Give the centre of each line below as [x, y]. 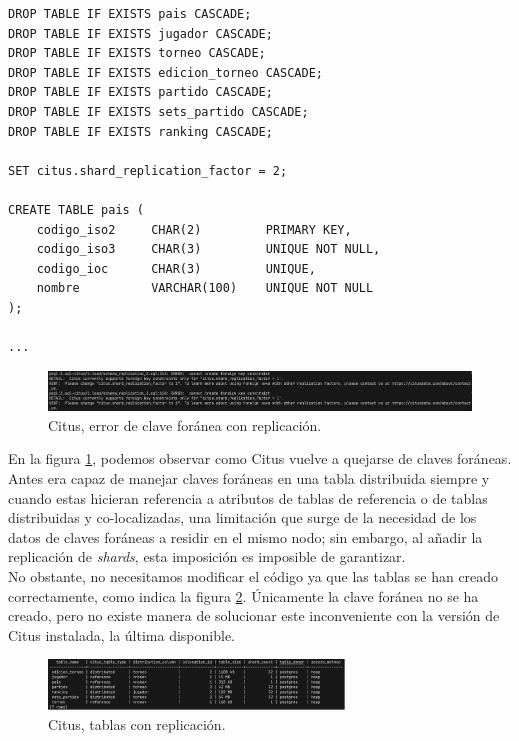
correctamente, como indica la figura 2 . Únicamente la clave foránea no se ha [243, 595]
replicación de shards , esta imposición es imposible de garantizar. [207, 556]
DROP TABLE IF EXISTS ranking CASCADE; [140, 131]
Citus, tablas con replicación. [137, 723]
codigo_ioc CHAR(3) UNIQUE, [176, 268]
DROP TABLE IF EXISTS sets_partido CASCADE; [158, 111]
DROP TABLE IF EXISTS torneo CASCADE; [137, 53]
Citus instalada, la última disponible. [121, 634]
